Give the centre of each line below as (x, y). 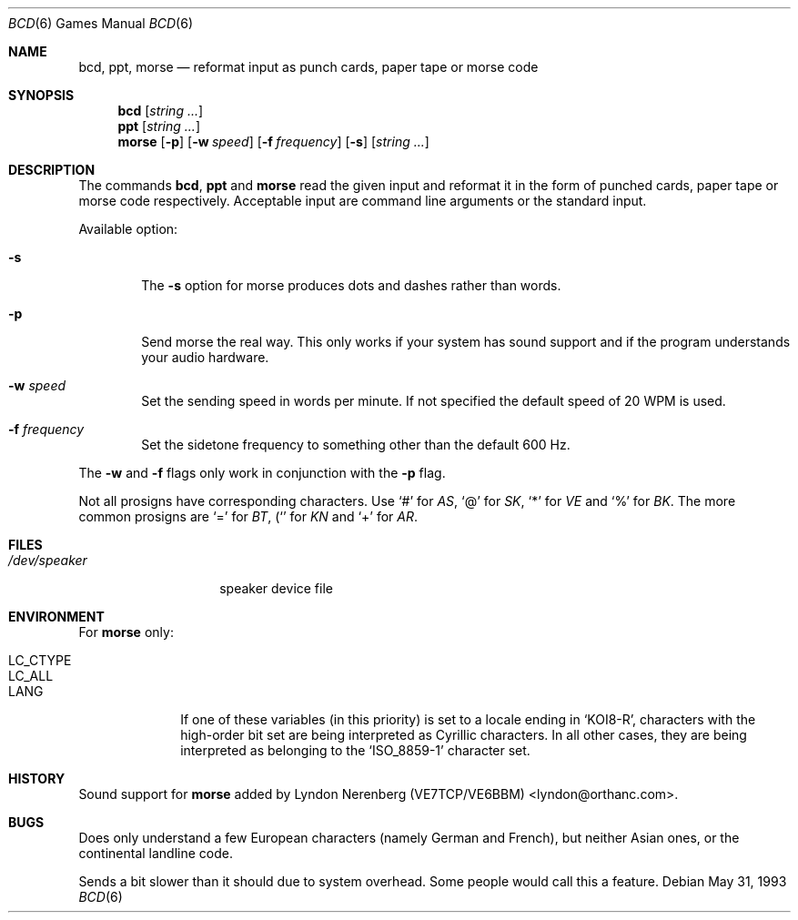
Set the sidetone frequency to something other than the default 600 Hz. (356, 445)
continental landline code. (156, 853)
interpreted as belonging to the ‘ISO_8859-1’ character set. (355, 750)
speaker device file (276, 588)
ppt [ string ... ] (159, 126)
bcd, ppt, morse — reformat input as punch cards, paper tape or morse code (308, 67)
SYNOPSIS (41, 95)
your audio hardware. (205, 357)
